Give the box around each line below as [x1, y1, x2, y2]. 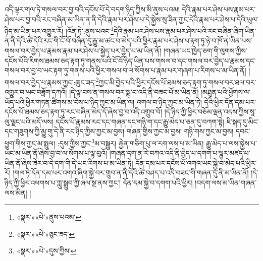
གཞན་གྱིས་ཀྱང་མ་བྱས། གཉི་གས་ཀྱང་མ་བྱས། [126, 126, 234, 137]
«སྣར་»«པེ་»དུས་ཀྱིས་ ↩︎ [16, 245, 77, 256]
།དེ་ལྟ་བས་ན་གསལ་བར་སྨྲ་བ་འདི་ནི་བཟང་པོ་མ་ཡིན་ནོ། [69, 87, 199, 97]
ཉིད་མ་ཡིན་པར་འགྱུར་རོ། [5, 25, 64, 36]
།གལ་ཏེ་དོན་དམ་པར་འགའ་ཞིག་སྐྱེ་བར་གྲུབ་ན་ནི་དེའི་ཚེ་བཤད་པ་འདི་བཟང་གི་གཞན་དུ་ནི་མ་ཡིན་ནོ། [13, 167, 249, 178]
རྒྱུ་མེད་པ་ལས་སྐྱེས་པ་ [206, 138, 257, 148]
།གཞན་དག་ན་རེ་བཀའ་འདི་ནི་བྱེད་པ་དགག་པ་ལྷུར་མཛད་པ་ [109, 148, 250, 158]
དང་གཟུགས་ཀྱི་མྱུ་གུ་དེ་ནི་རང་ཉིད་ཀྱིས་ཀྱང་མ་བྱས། [5, 126, 124, 137]
